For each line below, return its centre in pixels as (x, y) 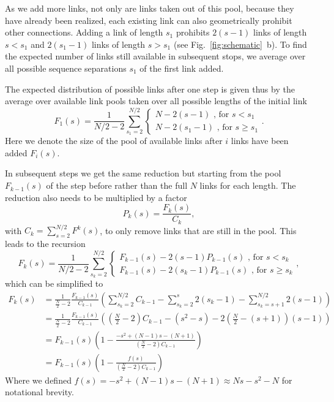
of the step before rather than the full (117, 185)
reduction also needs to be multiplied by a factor (96, 197)
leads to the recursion (45, 244)
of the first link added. (182, 68)
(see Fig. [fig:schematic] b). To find (240, 44)
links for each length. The (248, 185)
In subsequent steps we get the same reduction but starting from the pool (143, 173)
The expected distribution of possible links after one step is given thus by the (150, 89)
